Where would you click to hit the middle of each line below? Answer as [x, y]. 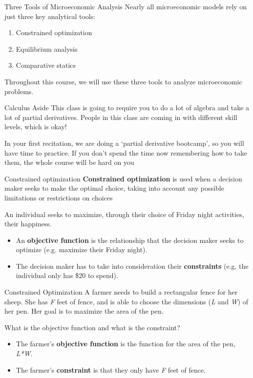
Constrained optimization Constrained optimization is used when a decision [123, 178]
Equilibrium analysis [47, 49]
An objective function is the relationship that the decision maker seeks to [130, 240]
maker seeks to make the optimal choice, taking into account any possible [114, 188]
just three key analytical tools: [50, 16]
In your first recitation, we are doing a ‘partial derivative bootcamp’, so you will [124, 143]
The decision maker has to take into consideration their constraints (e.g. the [132, 266]
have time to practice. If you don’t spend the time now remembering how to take [126, 152]
